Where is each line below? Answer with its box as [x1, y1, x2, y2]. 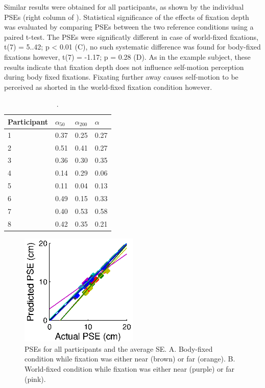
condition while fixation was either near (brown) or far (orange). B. [25, 353, 235, 364]
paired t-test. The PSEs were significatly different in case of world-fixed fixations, [4, 31, 258, 42]
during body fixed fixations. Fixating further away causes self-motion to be [4, 71, 238, 82]
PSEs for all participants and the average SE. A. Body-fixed [25, 343, 213, 354]
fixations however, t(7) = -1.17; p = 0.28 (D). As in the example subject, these [4, 51, 251, 62]
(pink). [25, 373, 46, 384]
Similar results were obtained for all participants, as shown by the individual [4, 2, 244, 12]
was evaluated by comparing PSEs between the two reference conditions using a [4, 21, 254, 32]
